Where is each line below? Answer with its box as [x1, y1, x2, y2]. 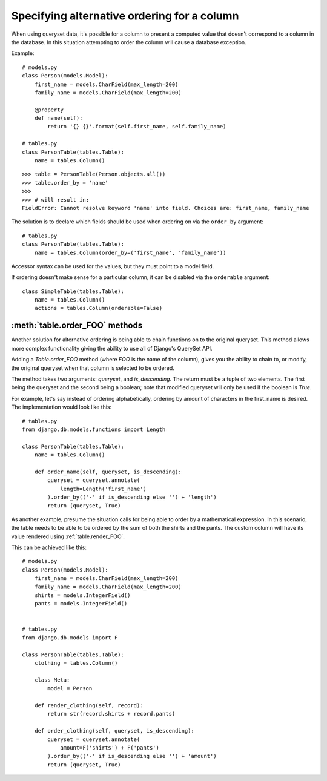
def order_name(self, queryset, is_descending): [34, 468, 182, 475]
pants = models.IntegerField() [34, 600, 128, 607]
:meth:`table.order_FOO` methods [11, 320, 143, 331]
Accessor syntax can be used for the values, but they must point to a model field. [11, 262, 214, 269]
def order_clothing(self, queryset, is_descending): [34, 727, 195, 734]
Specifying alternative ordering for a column [11, 9, 239, 22]
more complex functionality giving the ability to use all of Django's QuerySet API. [11, 344, 213, 352]
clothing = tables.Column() [34, 660, 118, 667]
